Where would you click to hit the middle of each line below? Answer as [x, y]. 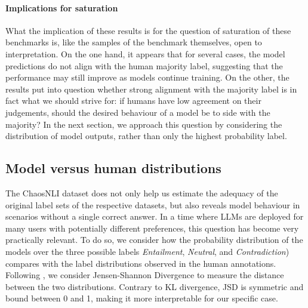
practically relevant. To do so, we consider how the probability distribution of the [154, 240]
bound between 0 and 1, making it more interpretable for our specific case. [142, 298]
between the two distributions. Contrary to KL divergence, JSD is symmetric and [155, 286]
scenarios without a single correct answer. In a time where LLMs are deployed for [155, 216]
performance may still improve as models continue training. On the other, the [147, 77]
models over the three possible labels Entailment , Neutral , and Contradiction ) [147, 251]
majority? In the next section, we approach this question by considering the [144, 124]
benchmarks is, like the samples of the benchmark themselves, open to [134, 42]
